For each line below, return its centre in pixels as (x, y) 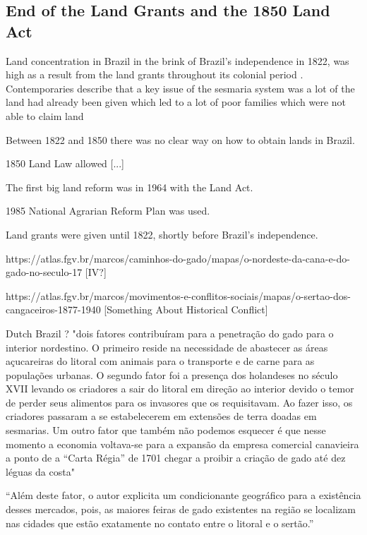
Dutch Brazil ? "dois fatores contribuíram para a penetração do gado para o (170, 333)
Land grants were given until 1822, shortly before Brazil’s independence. (162, 234)
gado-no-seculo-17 (44, 272)
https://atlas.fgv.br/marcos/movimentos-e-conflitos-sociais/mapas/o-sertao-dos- (178, 295)
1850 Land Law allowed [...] (65, 163)
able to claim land (45, 115)
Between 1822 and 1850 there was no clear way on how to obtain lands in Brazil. (180, 139)
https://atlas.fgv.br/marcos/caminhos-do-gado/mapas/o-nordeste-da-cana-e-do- (178, 258)
